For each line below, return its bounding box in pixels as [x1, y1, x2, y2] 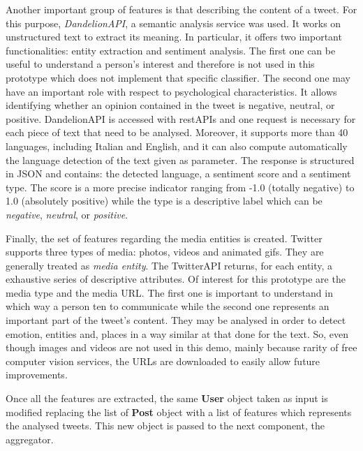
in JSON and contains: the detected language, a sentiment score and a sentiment [6, 166, 351, 181]
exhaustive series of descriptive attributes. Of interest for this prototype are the [6, 272, 346, 286]
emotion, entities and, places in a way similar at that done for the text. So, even [6, 326, 349, 341]
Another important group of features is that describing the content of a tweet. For [6, 2, 357, 16]
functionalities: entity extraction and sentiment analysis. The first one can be [6, 43, 336, 57]
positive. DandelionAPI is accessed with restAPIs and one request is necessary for [6, 111, 356, 126]
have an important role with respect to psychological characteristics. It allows [6, 84, 337, 98]
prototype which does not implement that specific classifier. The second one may [6, 70, 350, 84]
